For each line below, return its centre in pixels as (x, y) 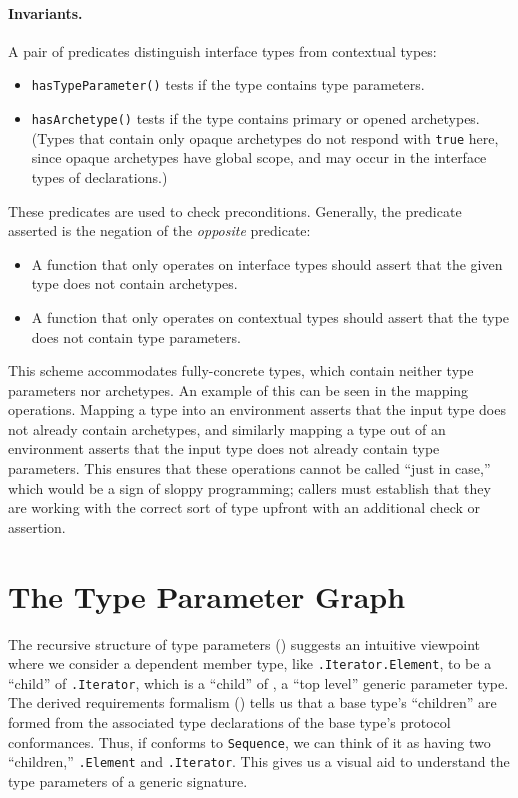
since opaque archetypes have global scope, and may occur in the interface (259, 157)
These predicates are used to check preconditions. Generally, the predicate (235, 210)
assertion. (37, 526)
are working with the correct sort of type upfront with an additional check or (244, 507)
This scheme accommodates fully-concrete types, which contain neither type (241, 370)
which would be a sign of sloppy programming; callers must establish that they (249, 487)
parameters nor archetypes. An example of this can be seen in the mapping (238, 389)
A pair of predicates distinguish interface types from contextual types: (222, 50)
